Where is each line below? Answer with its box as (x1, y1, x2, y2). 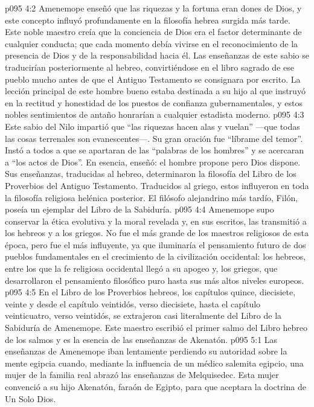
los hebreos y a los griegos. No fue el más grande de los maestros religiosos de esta (5, 226, 309, 239)
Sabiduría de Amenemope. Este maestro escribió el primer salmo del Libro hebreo (5, 321, 308, 334)
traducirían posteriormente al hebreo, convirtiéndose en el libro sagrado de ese (5, 60, 294, 73)
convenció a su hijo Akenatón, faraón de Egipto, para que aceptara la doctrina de (5, 380, 307, 393)
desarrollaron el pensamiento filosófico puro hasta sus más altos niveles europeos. (5, 274, 304, 286)
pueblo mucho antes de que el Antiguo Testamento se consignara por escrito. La (5, 72, 301, 85)
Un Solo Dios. (5, 392, 56, 405)
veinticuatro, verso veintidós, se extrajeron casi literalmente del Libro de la (5, 309, 282, 322)
